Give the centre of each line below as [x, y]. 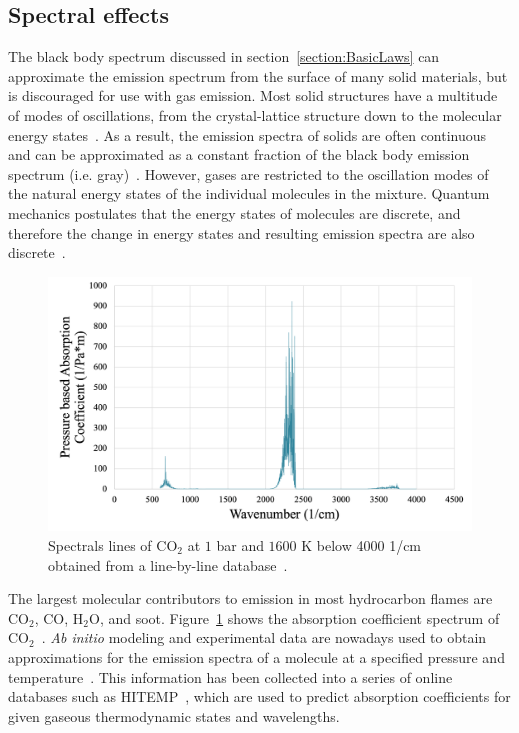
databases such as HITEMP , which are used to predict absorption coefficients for [259, 696]
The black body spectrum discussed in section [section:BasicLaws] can [224, 56]
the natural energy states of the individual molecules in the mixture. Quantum [249, 193]
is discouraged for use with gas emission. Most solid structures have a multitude [253, 95]
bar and [240, 544]
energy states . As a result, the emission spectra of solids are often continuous [247, 134]
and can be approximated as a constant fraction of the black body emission [239, 154]
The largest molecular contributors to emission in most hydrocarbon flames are [250, 598]
